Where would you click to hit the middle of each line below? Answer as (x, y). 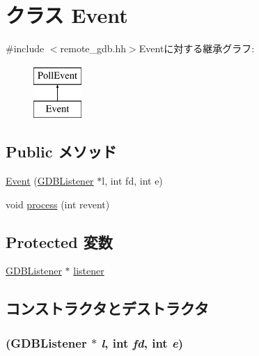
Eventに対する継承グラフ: (197, 48)
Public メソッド (61, 152)
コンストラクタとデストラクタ (107, 308)
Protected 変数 (59, 241)
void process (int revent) (58, 204)
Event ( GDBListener (50, 181)
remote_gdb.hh (93, 48)
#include (25, 48)
